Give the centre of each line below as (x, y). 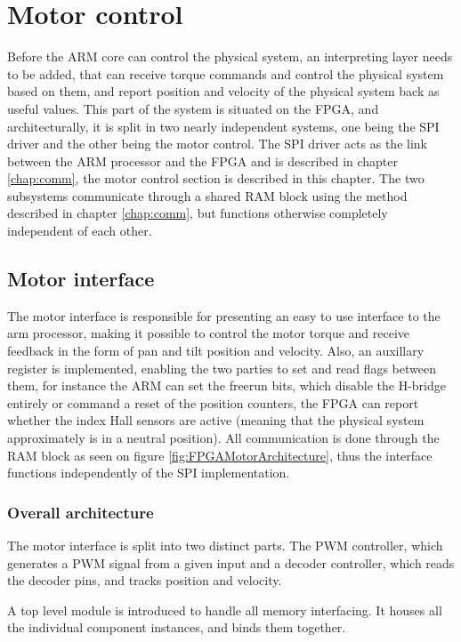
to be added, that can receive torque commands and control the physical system (226, 73)
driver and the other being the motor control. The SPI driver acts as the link (217, 144)
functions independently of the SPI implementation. (149, 473)
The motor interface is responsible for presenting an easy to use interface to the (224, 315)
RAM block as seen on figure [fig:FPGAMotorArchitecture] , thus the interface (220, 455)
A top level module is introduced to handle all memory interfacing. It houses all (225, 610)
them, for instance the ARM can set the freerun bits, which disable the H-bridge (226, 385)
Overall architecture (81, 512)
